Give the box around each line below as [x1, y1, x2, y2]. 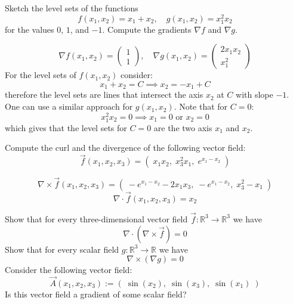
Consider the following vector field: [5, 263, 132, 276]
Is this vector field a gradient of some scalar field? [5, 287, 187, 300]
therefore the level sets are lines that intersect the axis [5, 88, 203, 101]
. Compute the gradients [102, 23, 192, 35]
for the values [5, 23, 54, 35]
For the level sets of [5, 69, 76, 81]
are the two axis [153, 121, 212, 134]
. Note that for [174, 100, 228, 113]
